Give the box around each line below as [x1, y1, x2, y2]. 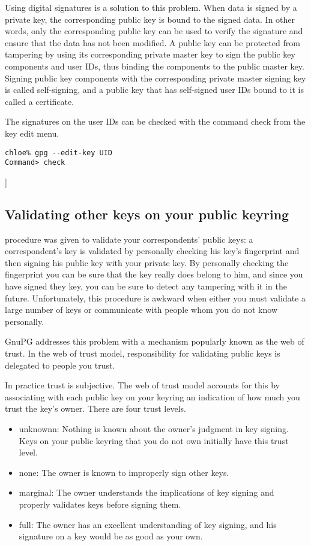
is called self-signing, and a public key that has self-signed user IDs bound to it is [5, 83, 304, 96]
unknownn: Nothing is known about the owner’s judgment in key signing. [19, 422, 289, 435]
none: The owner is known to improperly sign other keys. [19, 466, 229, 478]
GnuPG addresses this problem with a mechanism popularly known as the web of [5, 335, 304, 348]
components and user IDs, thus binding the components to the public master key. [5, 59, 304, 72]
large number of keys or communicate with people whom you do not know [5, 303, 278, 316]
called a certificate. [5, 95, 74, 107]
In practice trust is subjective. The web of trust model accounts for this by [5, 379, 280, 391]
